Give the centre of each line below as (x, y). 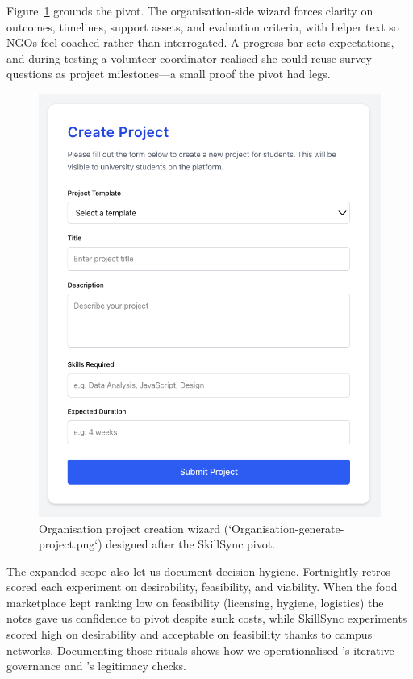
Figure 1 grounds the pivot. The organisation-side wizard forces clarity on (190, 10)
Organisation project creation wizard (130, 528)
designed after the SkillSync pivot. (191, 544)
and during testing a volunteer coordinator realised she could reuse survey (189, 58)
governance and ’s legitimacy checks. (97, 666)
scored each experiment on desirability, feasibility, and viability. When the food (202, 587)
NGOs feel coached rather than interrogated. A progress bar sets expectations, (200, 42)
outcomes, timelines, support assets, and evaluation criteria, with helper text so (203, 26)
